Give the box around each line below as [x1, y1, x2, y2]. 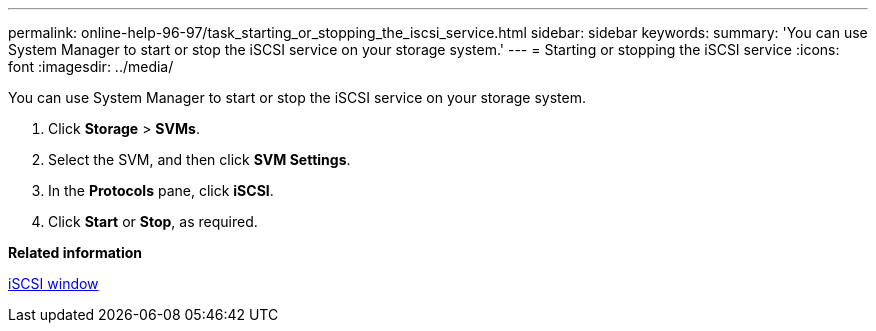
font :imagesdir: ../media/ [8, 58, 174, 75]
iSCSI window [8, 275, 99, 292]
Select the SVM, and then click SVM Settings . [48, 151, 351, 168]
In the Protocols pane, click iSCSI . [48, 182, 274, 199]
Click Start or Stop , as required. [48, 213, 258, 230]
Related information [8, 244, 143, 261]
